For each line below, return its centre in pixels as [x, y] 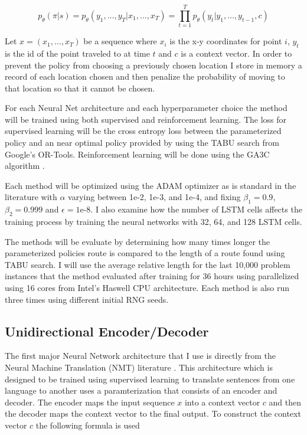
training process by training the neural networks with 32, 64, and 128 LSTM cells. [153, 222]
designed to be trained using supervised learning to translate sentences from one [150, 379]
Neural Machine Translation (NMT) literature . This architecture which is [139, 367]
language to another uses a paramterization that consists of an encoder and [141, 390]
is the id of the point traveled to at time [77, 53]
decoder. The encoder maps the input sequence [90, 402]
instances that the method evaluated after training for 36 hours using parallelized [152, 276]
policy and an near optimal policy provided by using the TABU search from [142, 143]
